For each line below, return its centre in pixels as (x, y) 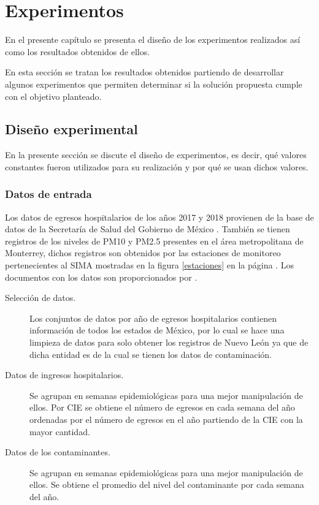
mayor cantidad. (60, 431)
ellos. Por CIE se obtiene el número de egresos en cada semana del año (162, 407)
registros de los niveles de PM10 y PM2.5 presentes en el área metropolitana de (154, 241)
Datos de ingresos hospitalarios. (64, 375)
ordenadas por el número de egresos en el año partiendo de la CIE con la (166, 420)
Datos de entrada (48, 194)
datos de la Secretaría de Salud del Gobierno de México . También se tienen (148, 229)
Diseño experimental (71, 129)
